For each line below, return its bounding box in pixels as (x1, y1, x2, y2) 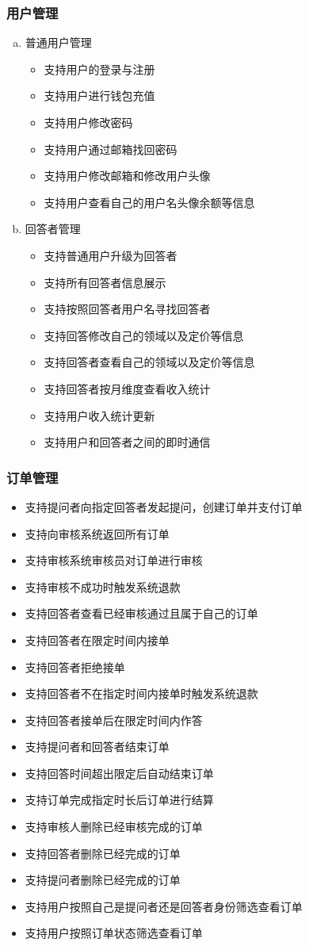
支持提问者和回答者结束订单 (25, 738, 170, 755)
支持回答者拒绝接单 (25, 658, 125, 675)
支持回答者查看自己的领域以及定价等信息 (44, 354, 255, 370)
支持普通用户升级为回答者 (44, 247, 177, 263)
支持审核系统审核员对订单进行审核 (25, 552, 203, 569)
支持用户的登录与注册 (44, 60, 155, 77)
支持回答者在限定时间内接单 (25, 631, 170, 648)
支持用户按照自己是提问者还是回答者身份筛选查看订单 (25, 898, 303, 914)
